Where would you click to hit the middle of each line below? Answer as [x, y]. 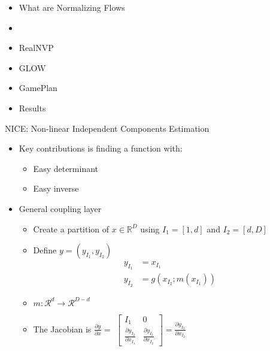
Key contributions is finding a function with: [101, 148]
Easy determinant [66, 168]
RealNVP [36, 48]
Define [45, 250]
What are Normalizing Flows [72, 7]
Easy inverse [56, 188]
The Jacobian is [62, 329]
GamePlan [38, 88]
